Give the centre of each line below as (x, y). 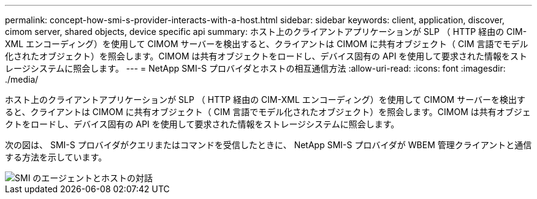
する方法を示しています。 (56, 157)
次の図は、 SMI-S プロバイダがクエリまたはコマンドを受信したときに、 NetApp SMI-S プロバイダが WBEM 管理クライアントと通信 (268, 145)
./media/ (22, 79)
